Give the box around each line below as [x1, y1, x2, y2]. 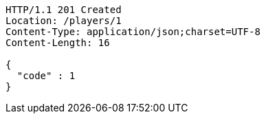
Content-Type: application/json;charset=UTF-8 [5, 26, 261, 37]
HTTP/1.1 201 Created [5, 4, 122, 15]
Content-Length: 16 [5, 37, 110, 48]
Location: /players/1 [5, 15, 122, 26]
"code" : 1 [16, 70, 76, 81]
